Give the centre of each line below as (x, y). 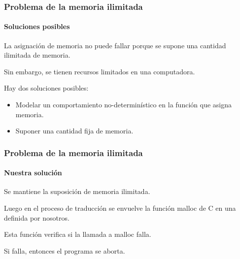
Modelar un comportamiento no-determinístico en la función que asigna (123, 105)
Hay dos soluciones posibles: (46, 88)
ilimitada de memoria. (37, 55)
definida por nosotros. (37, 217)
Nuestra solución (33, 173)
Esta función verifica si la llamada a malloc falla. (78, 234)
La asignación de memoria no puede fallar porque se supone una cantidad (115, 45)
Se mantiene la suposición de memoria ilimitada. (77, 191)
